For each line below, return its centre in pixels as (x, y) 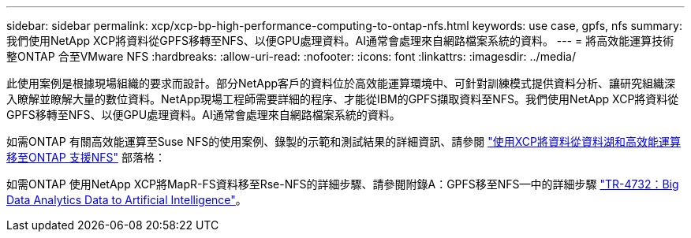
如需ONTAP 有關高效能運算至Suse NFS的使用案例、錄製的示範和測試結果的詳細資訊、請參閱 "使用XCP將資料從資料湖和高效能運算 (344, 141)
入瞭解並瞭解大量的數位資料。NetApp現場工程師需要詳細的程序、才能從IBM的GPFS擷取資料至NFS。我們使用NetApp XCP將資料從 (343, 99)
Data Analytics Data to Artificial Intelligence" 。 (127, 200)
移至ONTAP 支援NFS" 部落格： (86, 157)
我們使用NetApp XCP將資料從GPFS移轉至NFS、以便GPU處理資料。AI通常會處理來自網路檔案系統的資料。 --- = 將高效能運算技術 (340, 41)
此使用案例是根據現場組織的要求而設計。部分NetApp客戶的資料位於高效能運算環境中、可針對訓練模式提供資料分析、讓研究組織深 (341, 83)
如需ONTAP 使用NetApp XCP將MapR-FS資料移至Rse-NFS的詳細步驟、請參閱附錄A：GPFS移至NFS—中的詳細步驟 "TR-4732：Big (343, 184)
